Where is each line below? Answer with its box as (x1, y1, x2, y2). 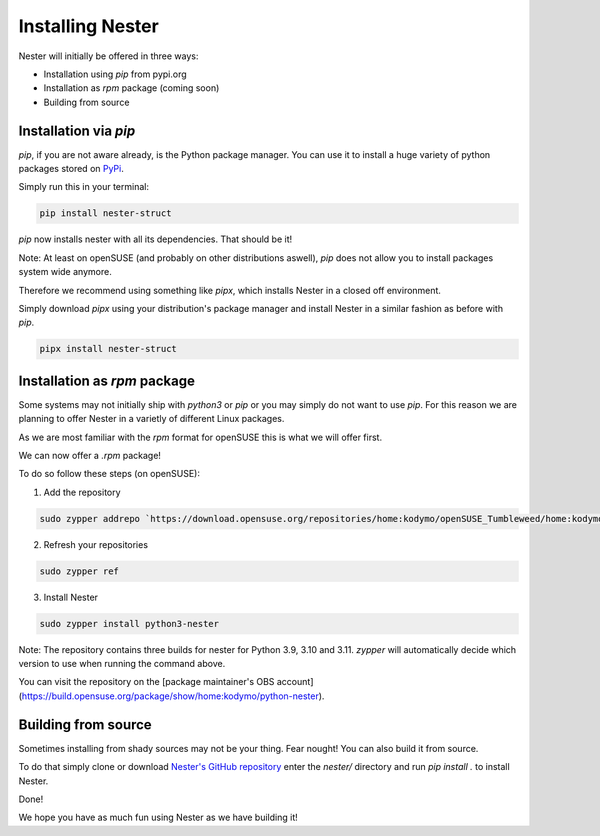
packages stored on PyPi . (18, 163, 124, 175)
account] (276, 676, 314, 688)
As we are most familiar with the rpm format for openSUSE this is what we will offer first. (18, 431, 383, 443)
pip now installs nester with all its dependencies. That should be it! (18, 233, 293, 245)
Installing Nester (18, 15, 159, 37)
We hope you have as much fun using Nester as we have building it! (18, 811, 299, 824)
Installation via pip (18, 122, 136, 139)
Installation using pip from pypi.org (43, 68, 187, 80)
